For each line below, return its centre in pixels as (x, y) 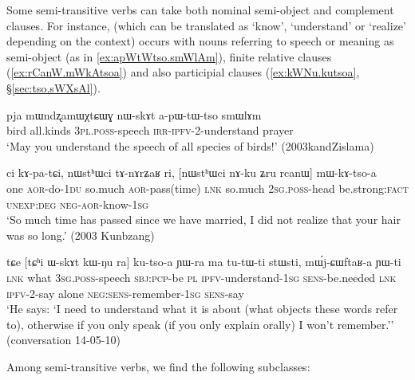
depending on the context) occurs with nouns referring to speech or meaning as (200, 41)
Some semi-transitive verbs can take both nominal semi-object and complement (200, 10)
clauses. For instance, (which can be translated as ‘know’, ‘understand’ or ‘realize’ (206, 25)
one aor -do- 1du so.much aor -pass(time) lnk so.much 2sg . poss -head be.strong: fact (207, 188)
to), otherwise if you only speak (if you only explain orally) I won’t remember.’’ (200, 324)
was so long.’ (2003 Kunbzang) (81, 235)
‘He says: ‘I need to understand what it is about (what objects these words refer (202, 309)
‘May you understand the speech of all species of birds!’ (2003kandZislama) (190, 145)
